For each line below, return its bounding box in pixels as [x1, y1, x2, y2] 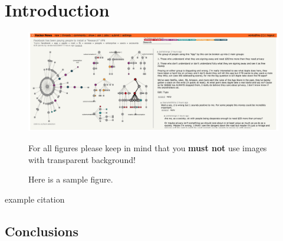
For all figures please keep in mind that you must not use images [28, 142, 267, 154]
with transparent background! [28, 153, 136, 165]
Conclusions [5, 222, 79, 240]
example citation [5, 193, 65, 205]
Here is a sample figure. [28, 173, 113, 185]
